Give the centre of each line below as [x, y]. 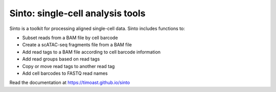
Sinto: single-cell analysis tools [77, 13]
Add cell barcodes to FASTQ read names [65, 73]
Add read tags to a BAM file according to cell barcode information [91, 52]
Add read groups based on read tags [61, 59]
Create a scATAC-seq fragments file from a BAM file [77, 45]
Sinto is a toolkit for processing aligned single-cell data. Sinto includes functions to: [97, 28]
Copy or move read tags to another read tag [68, 66]
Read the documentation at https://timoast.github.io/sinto [70, 83]
